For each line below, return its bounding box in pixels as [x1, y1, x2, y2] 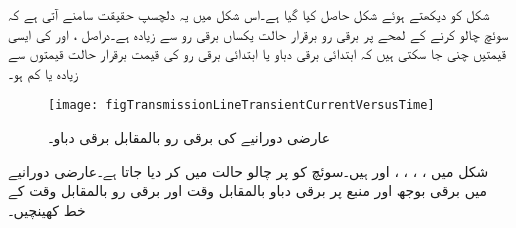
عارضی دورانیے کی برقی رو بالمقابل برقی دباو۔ [48, 127, 331, 148]
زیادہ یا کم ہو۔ [8, 62, 79, 83]
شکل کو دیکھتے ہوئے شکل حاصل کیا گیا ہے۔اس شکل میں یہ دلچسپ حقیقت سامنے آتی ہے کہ [8, 4, 490, 24]
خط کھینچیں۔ [8, 199, 86, 220]
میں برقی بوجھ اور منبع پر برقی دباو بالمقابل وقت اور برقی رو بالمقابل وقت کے [8, 180, 488, 201]
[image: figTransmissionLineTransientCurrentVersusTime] [48, 98, 435, 113]
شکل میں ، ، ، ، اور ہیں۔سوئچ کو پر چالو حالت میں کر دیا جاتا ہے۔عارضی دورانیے [8, 160, 489, 181]
